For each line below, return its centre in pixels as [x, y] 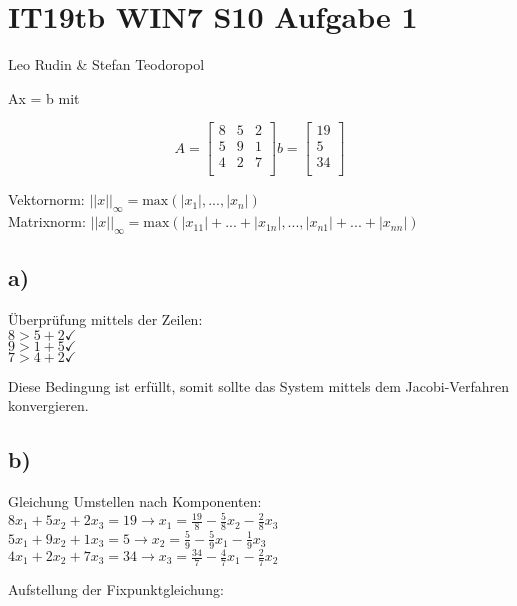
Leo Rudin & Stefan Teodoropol [106, 64]
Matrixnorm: [47, 221]
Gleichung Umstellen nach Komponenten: [135, 501]
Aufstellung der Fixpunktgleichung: [116, 588]
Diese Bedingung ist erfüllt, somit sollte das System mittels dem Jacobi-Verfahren [258, 385]
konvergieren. [48, 405]
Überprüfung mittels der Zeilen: [105, 319]
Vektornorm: [46, 199]
